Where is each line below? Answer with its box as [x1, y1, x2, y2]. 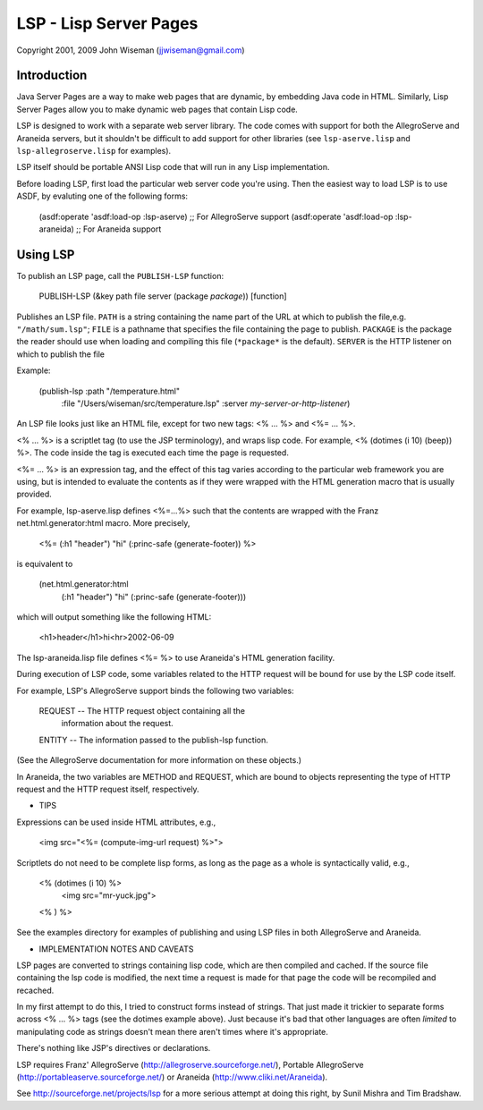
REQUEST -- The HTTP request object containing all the [38, 706, 246, 716]
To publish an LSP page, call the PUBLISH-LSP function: [16, 270, 224, 281]
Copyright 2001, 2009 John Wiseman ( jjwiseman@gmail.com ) [16, 45, 245, 55]
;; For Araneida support [76, 224, 162, 234]
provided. [16, 488, 53, 500]
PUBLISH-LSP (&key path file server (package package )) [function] [38, 291, 287, 301]
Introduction [16, 68, 88, 83]
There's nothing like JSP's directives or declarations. [16, 1043, 211, 1054]
